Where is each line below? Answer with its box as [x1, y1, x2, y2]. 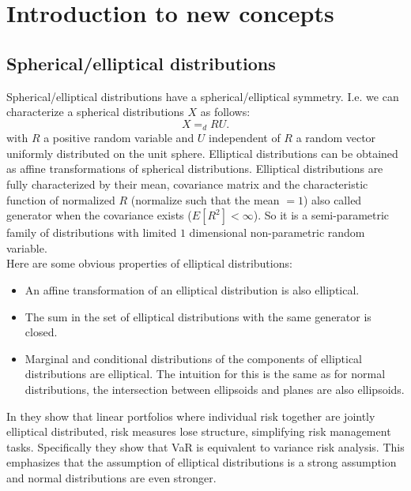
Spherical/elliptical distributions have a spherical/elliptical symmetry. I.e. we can [6, 88, 399, 104]
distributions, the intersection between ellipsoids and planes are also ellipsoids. [25, 380, 405, 397]
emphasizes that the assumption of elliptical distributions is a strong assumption [6, 454, 397, 470]
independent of [209, 129, 281, 146]
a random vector [296, 129, 376, 146]
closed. [25, 324, 58, 340]
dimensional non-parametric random [189, 224, 365, 241]
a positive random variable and [43, 129, 194, 146]
